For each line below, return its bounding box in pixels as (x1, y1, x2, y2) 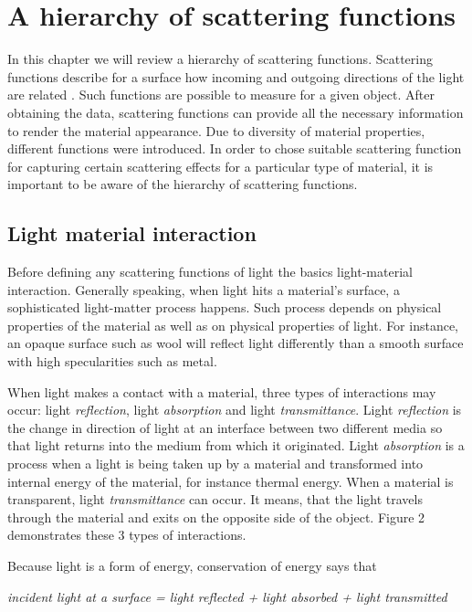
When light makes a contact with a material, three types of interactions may (7, 382, 436, 401)
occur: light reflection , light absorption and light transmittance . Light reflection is (7, 400, 462, 419)
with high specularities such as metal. (7, 352, 217, 371)
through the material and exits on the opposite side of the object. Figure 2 (7, 507, 425, 526)
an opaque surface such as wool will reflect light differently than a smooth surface (7, 333, 464, 353)
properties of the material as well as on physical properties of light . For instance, (7, 315, 459, 334)
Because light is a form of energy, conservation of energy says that (7, 555, 377, 575)
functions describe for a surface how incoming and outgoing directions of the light (7, 67, 465, 86)
